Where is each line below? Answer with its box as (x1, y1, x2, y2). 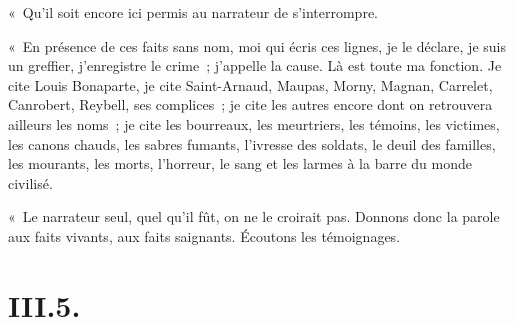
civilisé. (8, 172, 53, 193)
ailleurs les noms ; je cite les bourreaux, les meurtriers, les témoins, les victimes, (8, 113, 500, 134)
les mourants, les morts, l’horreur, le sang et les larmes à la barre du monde (8, 153, 472, 174)
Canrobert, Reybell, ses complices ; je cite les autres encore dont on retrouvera (8, 94, 493, 115)
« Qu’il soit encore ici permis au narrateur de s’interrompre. (8, 2, 379, 22)
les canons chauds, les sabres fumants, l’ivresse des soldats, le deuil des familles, (8, 133, 496, 154)
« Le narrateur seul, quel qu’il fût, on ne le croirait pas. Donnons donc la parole (8, 206, 500, 227)
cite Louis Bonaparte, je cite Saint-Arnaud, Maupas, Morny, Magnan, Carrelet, (8, 74, 493, 95)
